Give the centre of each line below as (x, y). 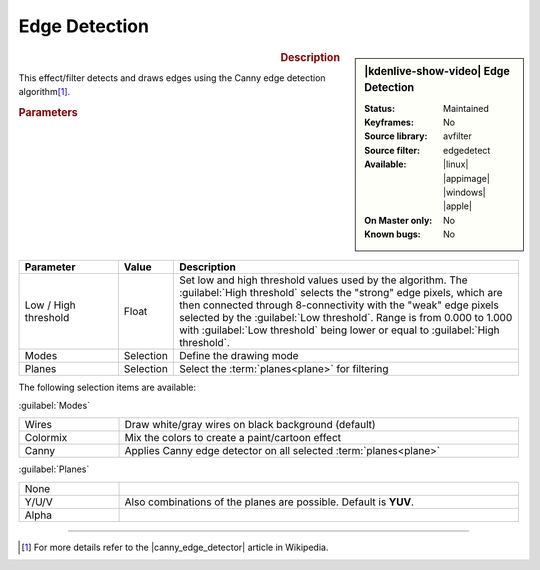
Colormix (46, 438)
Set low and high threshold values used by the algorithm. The (323, 280)
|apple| (457, 206)
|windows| (464, 192)
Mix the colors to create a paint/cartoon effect (233, 438)
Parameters (48, 112)
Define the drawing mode (238, 355)
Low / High (50, 305)
